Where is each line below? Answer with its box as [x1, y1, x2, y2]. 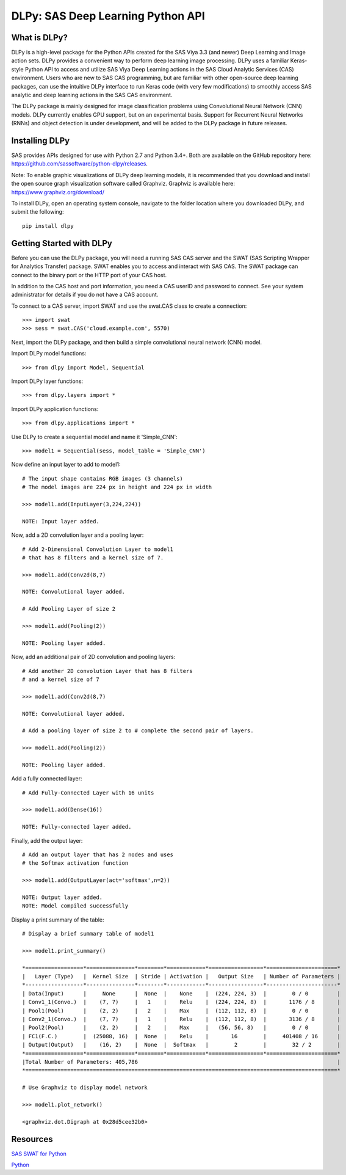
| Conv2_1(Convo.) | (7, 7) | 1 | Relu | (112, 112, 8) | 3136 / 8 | [22, 1016, 341, 1023]
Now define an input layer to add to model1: [11, 461, 121, 468]
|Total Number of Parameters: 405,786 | [22, 1058, 341, 1065]
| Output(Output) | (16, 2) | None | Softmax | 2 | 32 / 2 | [22, 1041, 341, 1049]
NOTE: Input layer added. [22, 518, 100, 525]
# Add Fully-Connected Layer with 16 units [22, 789, 154, 796]
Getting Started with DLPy [11, 238, 112, 249]
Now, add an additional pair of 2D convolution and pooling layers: [11, 653, 176, 661]
